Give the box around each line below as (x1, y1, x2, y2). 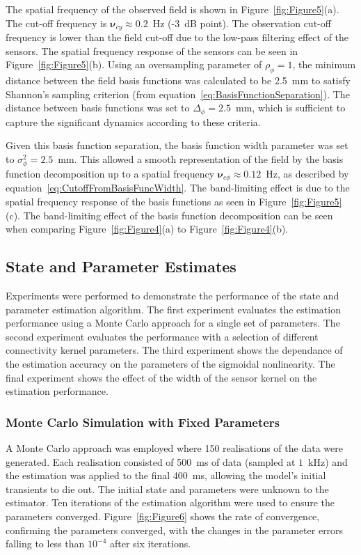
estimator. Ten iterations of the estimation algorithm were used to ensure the (6, 495, 335, 510)
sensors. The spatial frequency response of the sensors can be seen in (6, 43, 298, 58)
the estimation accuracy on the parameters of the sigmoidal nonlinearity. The (6, 357, 335, 371)
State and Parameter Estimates (6, 256, 236, 277)
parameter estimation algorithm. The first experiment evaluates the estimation (6, 302, 341, 316)
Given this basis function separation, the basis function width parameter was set (6, 138, 348, 153)
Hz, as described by (266, 166, 349, 181)
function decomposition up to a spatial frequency (6, 166, 215, 181)
